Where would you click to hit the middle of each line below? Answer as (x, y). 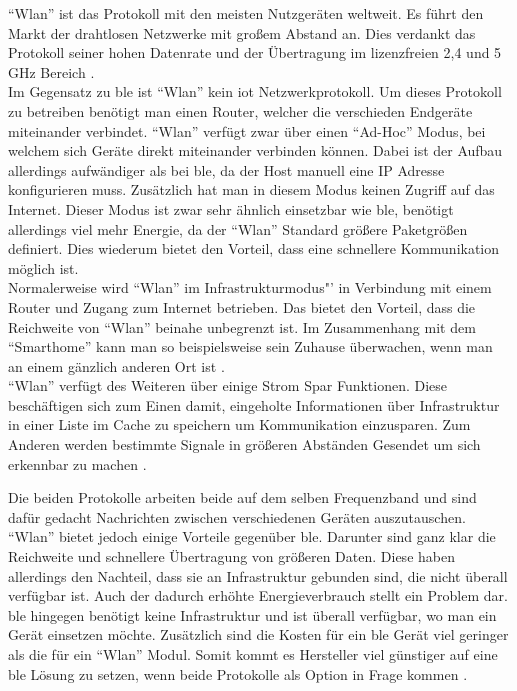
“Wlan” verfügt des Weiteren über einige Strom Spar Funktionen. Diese (228, 385)
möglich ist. (43, 267)
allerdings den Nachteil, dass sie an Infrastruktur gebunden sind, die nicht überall (258, 575)
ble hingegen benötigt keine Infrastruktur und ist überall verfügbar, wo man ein (252, 614)
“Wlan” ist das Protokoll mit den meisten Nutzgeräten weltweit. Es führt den (246, 13)
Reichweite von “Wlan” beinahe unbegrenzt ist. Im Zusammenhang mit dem (242, 326)
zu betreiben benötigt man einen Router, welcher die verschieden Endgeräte (240, 110)
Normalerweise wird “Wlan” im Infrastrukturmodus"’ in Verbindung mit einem (250, 287)
